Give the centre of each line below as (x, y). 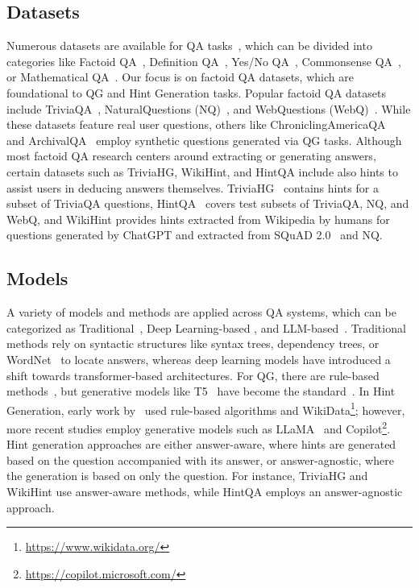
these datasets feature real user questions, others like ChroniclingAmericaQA (196, 124)
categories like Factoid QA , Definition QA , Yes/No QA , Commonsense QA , (204, 61)
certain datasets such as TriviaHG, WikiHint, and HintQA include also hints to (202, 171)
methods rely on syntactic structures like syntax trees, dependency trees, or (193, 344)
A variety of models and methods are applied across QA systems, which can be (201, 312)
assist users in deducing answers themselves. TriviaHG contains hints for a (193, 187)
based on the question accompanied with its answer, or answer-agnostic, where (200, 460)
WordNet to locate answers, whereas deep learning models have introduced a (199, 359)
